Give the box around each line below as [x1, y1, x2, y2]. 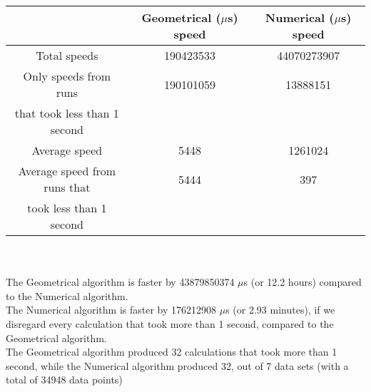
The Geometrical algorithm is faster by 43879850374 [6, 274, 235, 289]
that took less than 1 [14, 105, 119, 121]
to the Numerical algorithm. [6, 288, 128, 303]
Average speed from [18, 163, 116, 179]
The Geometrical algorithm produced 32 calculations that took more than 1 [6, 344, 337, 359]
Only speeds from [23, 68, 111, 84]
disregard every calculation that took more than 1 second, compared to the [6, 316, 334, 331]
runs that [44, 179, 91, 195]
